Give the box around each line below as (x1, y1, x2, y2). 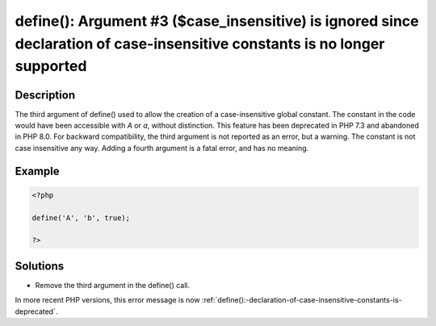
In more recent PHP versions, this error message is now (15, 295, 201, 305)
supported (15, 57, 87, 76)
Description (15, 88, 76, 102)
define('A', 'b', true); (31, 213, 131, 222)
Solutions (15, 259, 65, 273)
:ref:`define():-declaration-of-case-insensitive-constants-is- (202, 295, 403, 305)
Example (15, 164, 60, 178)
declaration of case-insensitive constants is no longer (15, 35, 385, 52)
